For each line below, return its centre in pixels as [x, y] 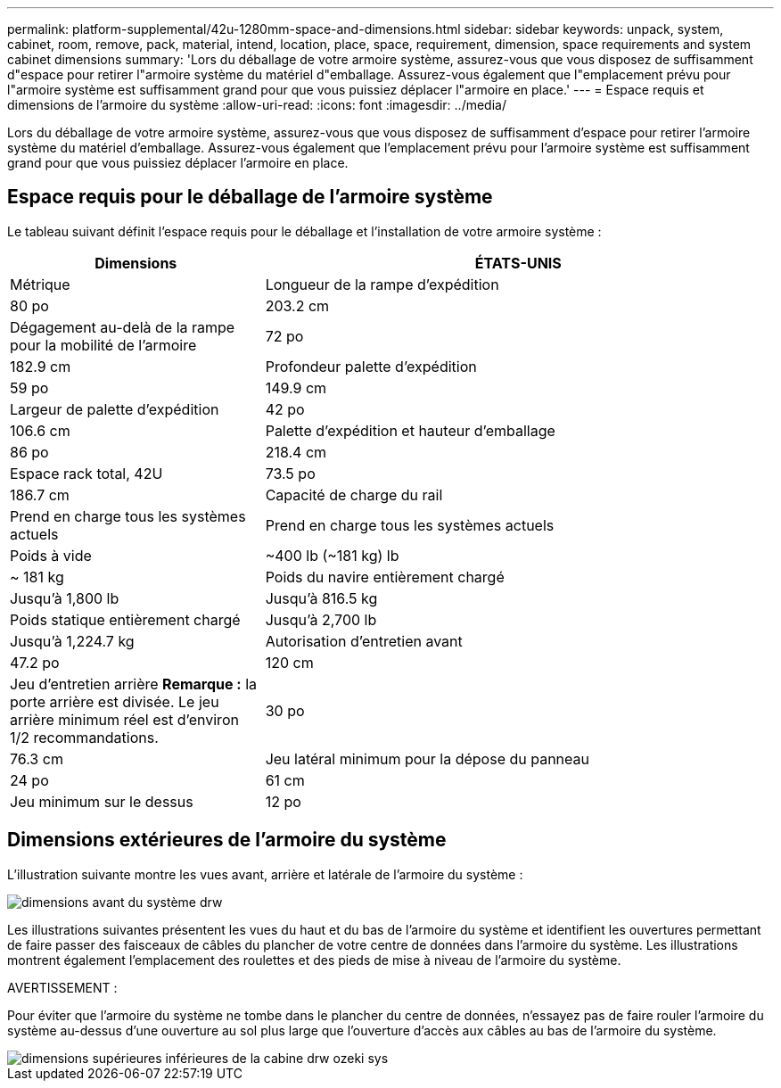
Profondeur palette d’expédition [371, 366]
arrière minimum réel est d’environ [124, 719]
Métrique [40, 284]
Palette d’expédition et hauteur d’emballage [410, 430]
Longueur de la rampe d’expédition [382, 284]
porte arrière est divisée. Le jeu [115, 701]
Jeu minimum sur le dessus [102, 801]
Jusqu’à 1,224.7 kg [72, 641]
